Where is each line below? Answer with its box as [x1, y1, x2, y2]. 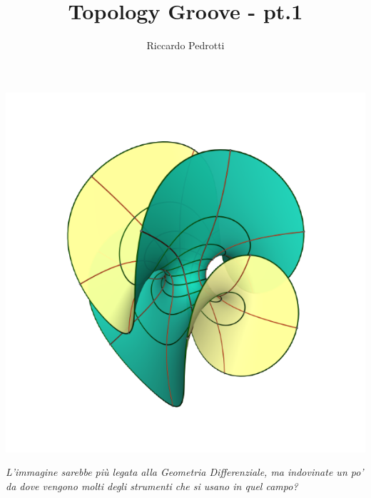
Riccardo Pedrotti [146, 38, 225, 53]
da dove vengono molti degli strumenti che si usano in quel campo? [6, 478, 298, 493]
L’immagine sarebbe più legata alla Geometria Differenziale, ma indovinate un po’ [6, 464, 364, 479]
